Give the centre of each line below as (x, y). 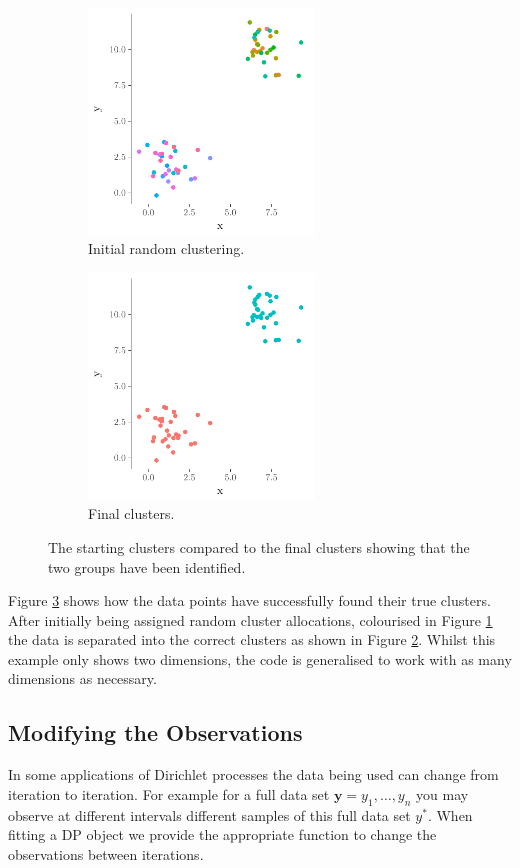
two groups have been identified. (147, 566)
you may (442, 793)
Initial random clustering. (166, 248)
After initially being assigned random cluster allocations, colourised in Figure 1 (250, 619)
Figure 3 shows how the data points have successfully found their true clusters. (249, 600)
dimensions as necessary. (82, 678)
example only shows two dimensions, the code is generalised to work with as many (260, 658)
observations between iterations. (106, 853)
